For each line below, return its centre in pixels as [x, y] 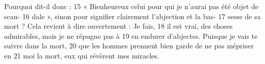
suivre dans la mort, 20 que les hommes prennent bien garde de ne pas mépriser [129, 46]
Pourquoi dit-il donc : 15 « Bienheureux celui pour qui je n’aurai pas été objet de [131, 6]
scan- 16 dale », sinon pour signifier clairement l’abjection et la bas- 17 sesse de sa [132, 16]
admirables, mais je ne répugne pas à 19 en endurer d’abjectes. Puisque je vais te [131, 36]
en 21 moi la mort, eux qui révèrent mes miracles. [82, 55]
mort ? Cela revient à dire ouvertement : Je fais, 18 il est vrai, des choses [118, 26]
